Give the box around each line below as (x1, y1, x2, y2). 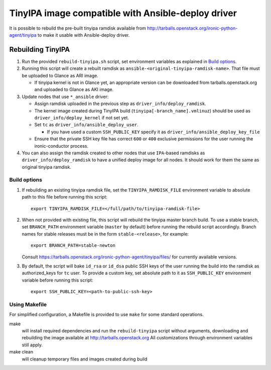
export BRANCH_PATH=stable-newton (31, 243, 115, 248)
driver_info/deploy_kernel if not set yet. (34, 115, 129, 121)
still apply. (22, 342, 43, 348)
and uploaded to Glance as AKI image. (34, 86, 114, 92)
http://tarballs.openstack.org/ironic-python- (147, 25, 238, 31)
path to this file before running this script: (22, 194, 108, 200)
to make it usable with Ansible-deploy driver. (38, 32, 130, 38)
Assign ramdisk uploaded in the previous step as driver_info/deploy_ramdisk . (34, 101, 207, 107)
